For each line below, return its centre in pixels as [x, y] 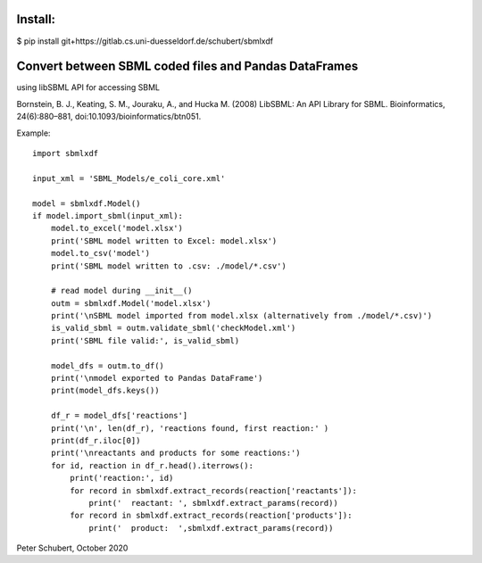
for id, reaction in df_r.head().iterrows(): [152, 465]
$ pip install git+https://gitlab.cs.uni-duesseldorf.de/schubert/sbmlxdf [145, 41]
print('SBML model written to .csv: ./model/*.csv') [169, 266]
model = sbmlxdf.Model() [87, 203]
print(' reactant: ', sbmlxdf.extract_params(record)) [213, 503]
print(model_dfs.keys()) [105, 391]
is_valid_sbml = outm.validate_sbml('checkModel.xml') [173, 328]
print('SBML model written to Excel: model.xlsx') [164, 240]
